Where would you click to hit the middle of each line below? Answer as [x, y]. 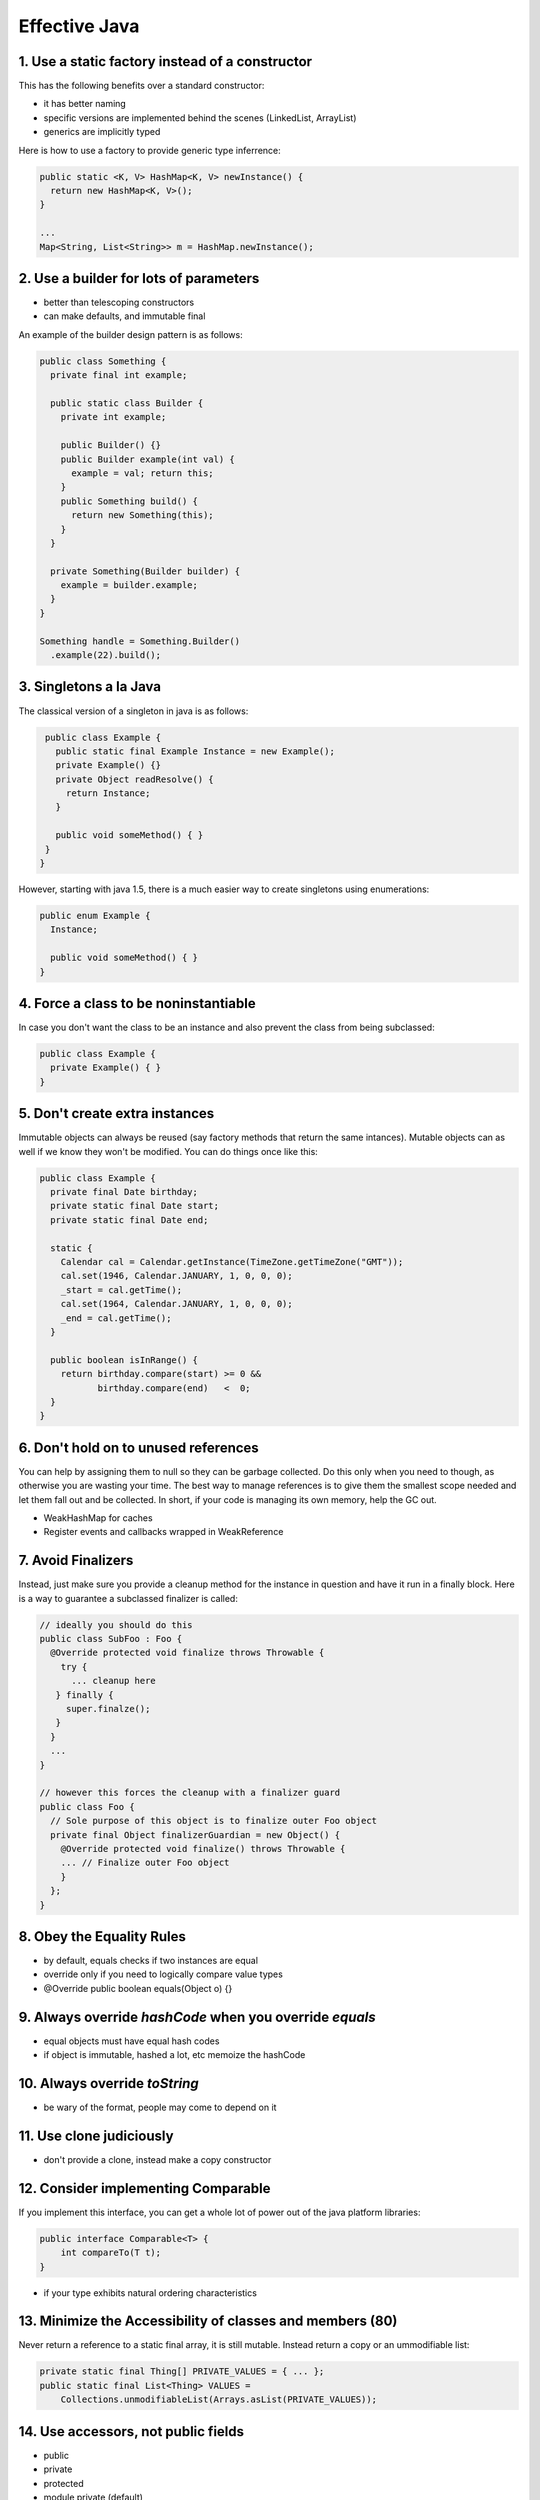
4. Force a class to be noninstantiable [137, 1003]
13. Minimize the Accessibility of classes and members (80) [208, 2321]
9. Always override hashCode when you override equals [197, 2016]
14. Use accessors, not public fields [131, 2431]
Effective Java [79, 26]
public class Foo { [87, 1806]
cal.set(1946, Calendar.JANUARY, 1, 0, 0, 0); [177, 1276]
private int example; [113, 417]
